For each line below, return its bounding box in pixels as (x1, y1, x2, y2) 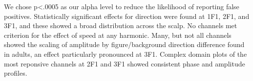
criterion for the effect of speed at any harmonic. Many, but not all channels (4, 30, 232, 40)
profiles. (4, 68, 27, 78)
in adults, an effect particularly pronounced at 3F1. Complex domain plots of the (4, 49, 247, 59)
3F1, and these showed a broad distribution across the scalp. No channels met (4, 20, 237, 31)
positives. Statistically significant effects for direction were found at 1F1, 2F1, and (4, 11, 250, 21)
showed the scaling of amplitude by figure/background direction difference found (4, 39, 245, 49)
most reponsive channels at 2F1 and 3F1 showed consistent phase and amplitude (4, 58, 245, 68)
